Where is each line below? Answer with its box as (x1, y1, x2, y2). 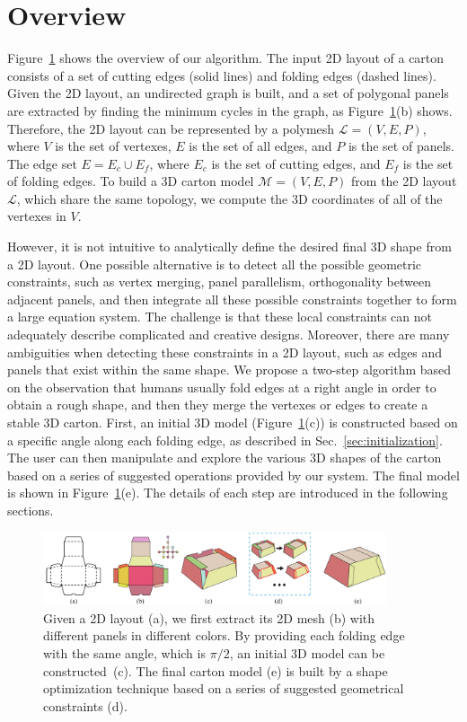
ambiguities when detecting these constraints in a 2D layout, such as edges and (7, 342, 443, 361)
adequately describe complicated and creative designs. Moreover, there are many (7, 325, 450, 344)
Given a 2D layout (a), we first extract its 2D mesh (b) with (43, 608, 375, 627)
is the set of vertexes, (55, 136, 172, 155)
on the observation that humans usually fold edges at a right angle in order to (7, 377, 436, 396)
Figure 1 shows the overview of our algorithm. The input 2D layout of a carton (7, 48, 445, 67)
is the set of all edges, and (189, 136, 332, 155)
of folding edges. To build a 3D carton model (7, 172, 254, 190)
